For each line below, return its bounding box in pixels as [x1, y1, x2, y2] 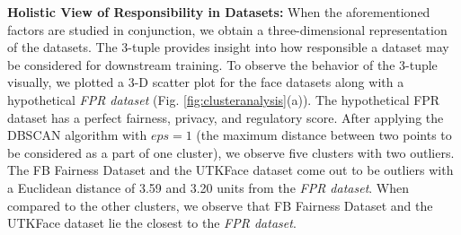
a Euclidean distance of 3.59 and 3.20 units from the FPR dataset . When [7, 178, 410, 196]
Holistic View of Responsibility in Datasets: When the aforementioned [7, 3, 430, 21]
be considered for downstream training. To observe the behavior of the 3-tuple [7, 55, 438, 74]
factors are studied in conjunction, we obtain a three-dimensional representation [7, 20, 448, 39]
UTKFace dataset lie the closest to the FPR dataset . [7, 213, 297, 232]
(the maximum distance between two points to [196, 126, 452, 144]
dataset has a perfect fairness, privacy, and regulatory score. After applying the [7, 108, 444, 126]
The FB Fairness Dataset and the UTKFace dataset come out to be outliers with [7, 161, 454, 179]
